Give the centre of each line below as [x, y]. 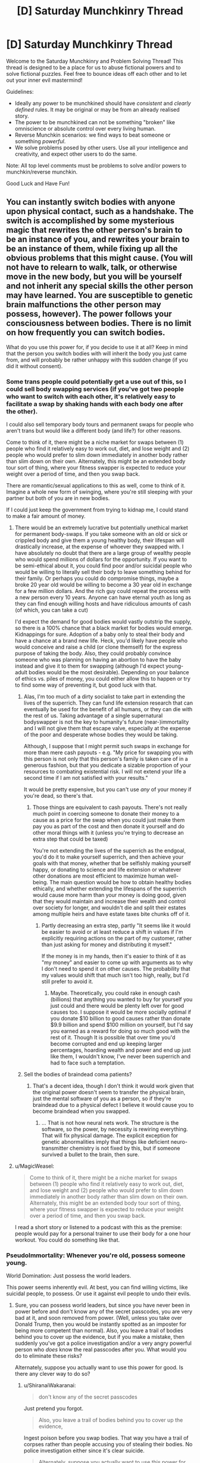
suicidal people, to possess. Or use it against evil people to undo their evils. [99, 1294]
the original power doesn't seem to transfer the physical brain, [109, 1092]
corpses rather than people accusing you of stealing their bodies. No [108, 1445]
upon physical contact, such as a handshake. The [100, 212]
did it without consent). [35, 366]
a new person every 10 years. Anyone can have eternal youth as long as [103, 597]
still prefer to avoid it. [67, 981]
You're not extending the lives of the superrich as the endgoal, [109, 851]
